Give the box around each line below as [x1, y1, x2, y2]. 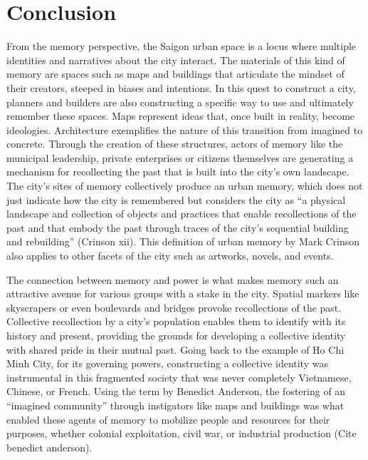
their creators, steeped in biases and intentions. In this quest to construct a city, [6, 80, 356, 95]
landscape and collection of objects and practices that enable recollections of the [6, 206, 357, 221]
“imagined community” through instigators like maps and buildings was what [6, 397, 345, 412]
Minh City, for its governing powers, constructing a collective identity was [6, 356, 328, 371]
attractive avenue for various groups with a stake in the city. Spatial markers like [6, 286, 359, 301]
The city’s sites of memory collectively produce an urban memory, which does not [6, 178, 363, 193]
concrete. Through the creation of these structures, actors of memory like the [6, 136, 343, 151]
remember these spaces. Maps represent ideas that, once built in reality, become [6, 108, 355, 123]
